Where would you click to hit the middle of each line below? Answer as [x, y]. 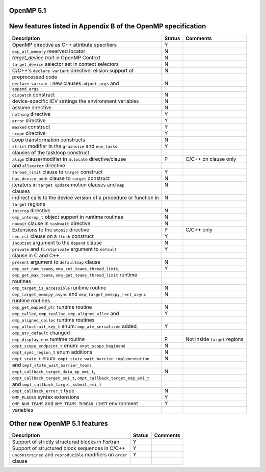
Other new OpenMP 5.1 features [58, 423]
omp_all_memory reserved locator [49, 51]
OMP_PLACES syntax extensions [46, 397]
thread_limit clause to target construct [57, 172]
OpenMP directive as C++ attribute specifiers [65, 45]
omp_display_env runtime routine [49, 339]
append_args [25, 89]
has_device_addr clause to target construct [61, 178]
